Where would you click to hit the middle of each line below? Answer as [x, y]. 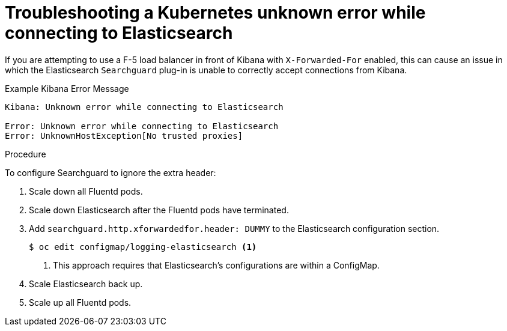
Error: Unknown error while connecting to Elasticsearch [142, 126]
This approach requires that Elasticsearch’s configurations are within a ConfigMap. [216, 265]
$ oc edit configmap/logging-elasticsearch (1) [143, 247]
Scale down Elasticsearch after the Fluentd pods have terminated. [159, 210]
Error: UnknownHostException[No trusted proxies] [124, 135]
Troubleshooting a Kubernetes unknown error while [215, 13]
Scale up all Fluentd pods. [80, 302]
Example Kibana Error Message [67, 88]
